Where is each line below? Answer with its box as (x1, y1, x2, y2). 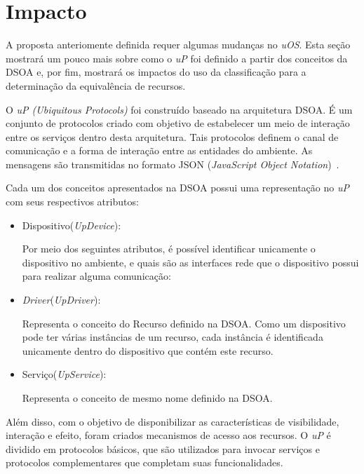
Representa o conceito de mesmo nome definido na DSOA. (22, 391, 273, 405)
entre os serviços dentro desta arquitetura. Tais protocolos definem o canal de (6, 129, 339, 144)
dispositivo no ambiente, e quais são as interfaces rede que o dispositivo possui (22, 255, 359, 269)
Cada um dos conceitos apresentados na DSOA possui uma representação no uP (6, 180, 349, 195)
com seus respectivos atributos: (6, 194, 139, 209)
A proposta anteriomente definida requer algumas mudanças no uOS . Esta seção (6, 37, 351, 52)
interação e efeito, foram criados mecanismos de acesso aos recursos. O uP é (6, 428, 331, 442)
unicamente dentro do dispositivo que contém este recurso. (22, 343, 274, 358)
